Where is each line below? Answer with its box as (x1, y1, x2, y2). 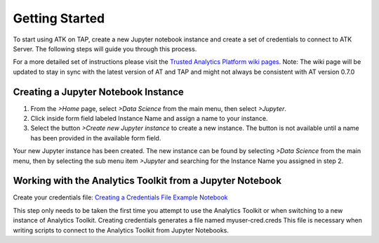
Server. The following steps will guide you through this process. (13, 44, 197, 53)
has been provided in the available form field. (30, 133, 161, 142)
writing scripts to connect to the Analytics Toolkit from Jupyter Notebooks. (13, 225, 230, 235)
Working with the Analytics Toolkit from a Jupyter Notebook (13, 175, 282, 187)
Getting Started (13, 11, 105, 26)
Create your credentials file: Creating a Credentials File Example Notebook (13, 193, 228, 202)
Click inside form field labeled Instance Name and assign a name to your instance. (30, 114, 268, 123)
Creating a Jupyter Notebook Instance (13, 86, 184, 98)
